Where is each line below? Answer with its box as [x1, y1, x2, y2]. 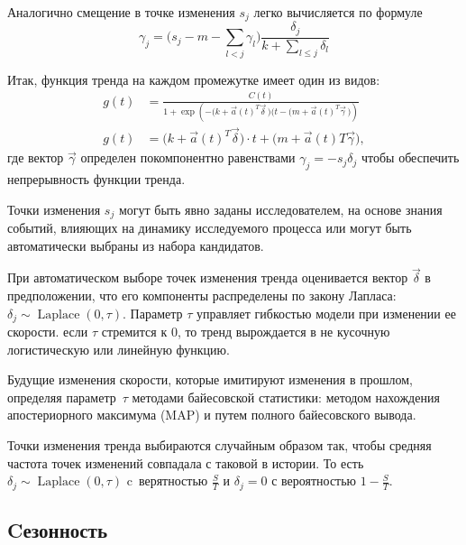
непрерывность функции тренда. [7, 169, 186, 188]
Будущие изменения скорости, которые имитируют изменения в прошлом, [7, 370, 413, 389]
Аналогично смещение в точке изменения [7, 3, 235, 21]
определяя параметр [7, 387, 116, 406]
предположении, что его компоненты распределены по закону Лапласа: [7, 286, 397, 305]
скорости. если [7, 322, 88, 341]
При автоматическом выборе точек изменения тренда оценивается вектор [7, 268, 408, 287]
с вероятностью [271, 471, 357, 490]
